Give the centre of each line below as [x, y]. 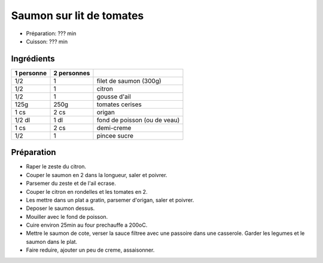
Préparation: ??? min [51, 33]
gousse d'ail [114, 97]
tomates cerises [119, 104]
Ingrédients [33, 59]
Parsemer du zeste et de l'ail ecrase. [71, 183]
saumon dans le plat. [52, 242]
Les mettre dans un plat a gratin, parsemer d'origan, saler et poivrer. [110, 200]
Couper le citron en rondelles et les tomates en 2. [87, 191]
